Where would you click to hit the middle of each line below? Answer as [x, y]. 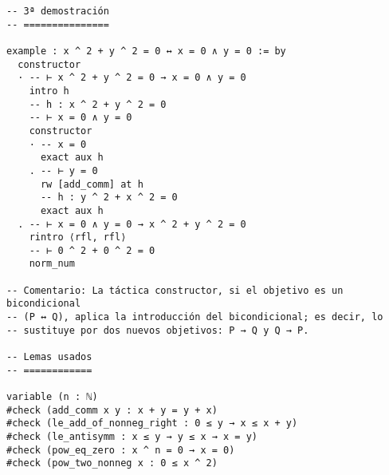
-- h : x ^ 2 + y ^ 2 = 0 [98, 104]
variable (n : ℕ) [52, 397]
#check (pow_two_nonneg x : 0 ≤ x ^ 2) [112, 463]
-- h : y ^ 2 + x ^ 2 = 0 [109, 198]
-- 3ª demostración [58, 11]
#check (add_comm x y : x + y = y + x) [112, 410]
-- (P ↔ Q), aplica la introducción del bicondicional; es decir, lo [195, 317]
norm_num [52, 264]
